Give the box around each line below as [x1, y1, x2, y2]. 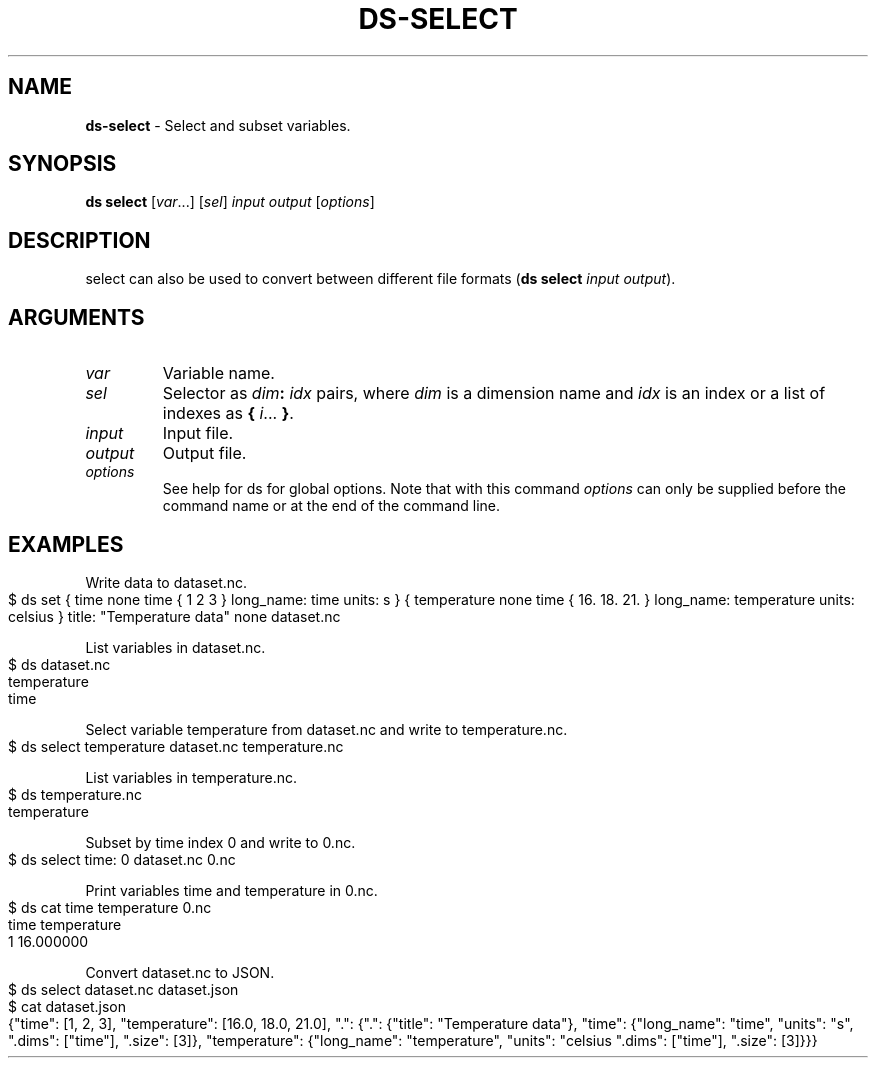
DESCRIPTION [8, 227, 151, 253]
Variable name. [162, 363, 275, 384]
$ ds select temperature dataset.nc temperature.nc [8, 737, 344, 755]
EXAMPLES [8, 531, 124, 557]
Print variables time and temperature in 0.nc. [85, 881, 378, 899]
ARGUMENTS [8, 304, 145, 330]
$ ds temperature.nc [8, 785, 142, 803]
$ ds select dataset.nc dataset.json [8, 980, 239, 998]
